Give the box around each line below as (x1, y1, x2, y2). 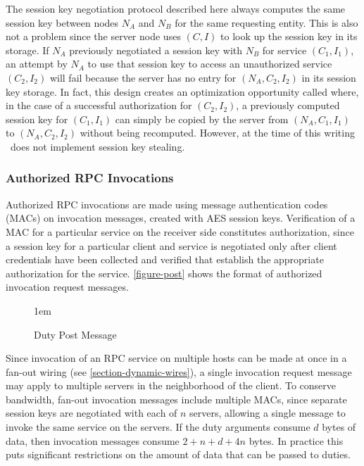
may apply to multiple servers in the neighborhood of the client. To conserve (6, 378, 336, 393)
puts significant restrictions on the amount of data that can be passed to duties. (6, 447, 351, 462)
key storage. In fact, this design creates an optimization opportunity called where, (6, 84, 359, 99)
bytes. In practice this (249, 433, 344, 448)
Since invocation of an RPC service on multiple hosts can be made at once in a (6, 351, 347, 365)
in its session (301, 70, 356, 84)
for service (262, 42, 307, 57)
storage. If (6, 42, 49, 57)
